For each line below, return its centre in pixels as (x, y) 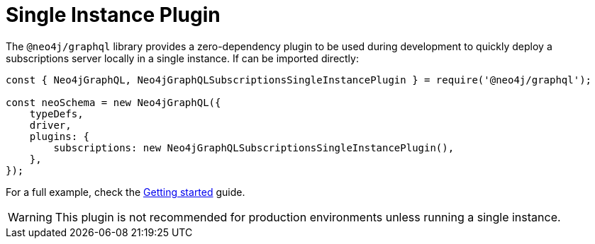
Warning (30, 217)
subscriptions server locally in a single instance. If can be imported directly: (182, 58)
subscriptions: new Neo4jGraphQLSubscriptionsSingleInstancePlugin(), (254, 147)
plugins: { (60, 136)
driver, (50, 125)
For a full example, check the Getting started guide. (126, 192)
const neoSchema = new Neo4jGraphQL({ (113, 102)
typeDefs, (56, 114)
